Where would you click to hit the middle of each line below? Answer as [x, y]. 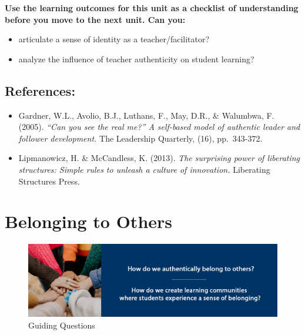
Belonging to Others [89, 221]
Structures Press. [49, 181]
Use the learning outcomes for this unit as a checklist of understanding [152, 8]
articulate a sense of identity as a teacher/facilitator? [114, 39]
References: [40, 90]
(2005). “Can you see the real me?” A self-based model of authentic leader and [159, 127]
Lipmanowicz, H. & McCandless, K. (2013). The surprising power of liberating [159, 158]
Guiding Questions [62, 325]
